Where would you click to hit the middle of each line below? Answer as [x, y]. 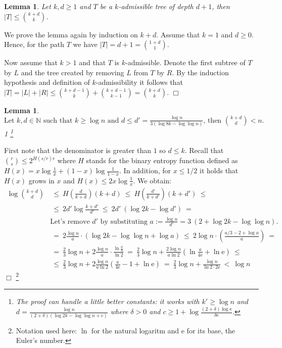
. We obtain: [152, 180]
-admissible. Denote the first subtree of [185, 62]
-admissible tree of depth [156, 6]
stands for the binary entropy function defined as [162, 160]
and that [92, 62]
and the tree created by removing [73, 72]
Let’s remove [70, 221]
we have [85, 44]
